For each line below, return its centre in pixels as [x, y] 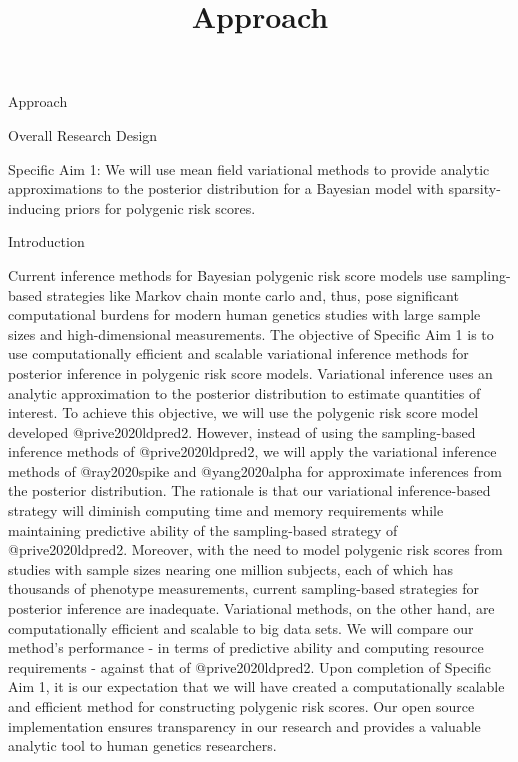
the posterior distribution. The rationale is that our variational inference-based [249, 490]
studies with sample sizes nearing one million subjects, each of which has [231, 568]
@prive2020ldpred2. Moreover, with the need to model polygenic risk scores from [255, 549]
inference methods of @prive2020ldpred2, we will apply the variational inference [252, 451]
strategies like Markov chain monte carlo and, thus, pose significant [252, 294]
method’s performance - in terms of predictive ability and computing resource [246, 647]
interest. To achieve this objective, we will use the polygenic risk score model [243, 412]
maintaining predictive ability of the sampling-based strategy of [203, 529]
